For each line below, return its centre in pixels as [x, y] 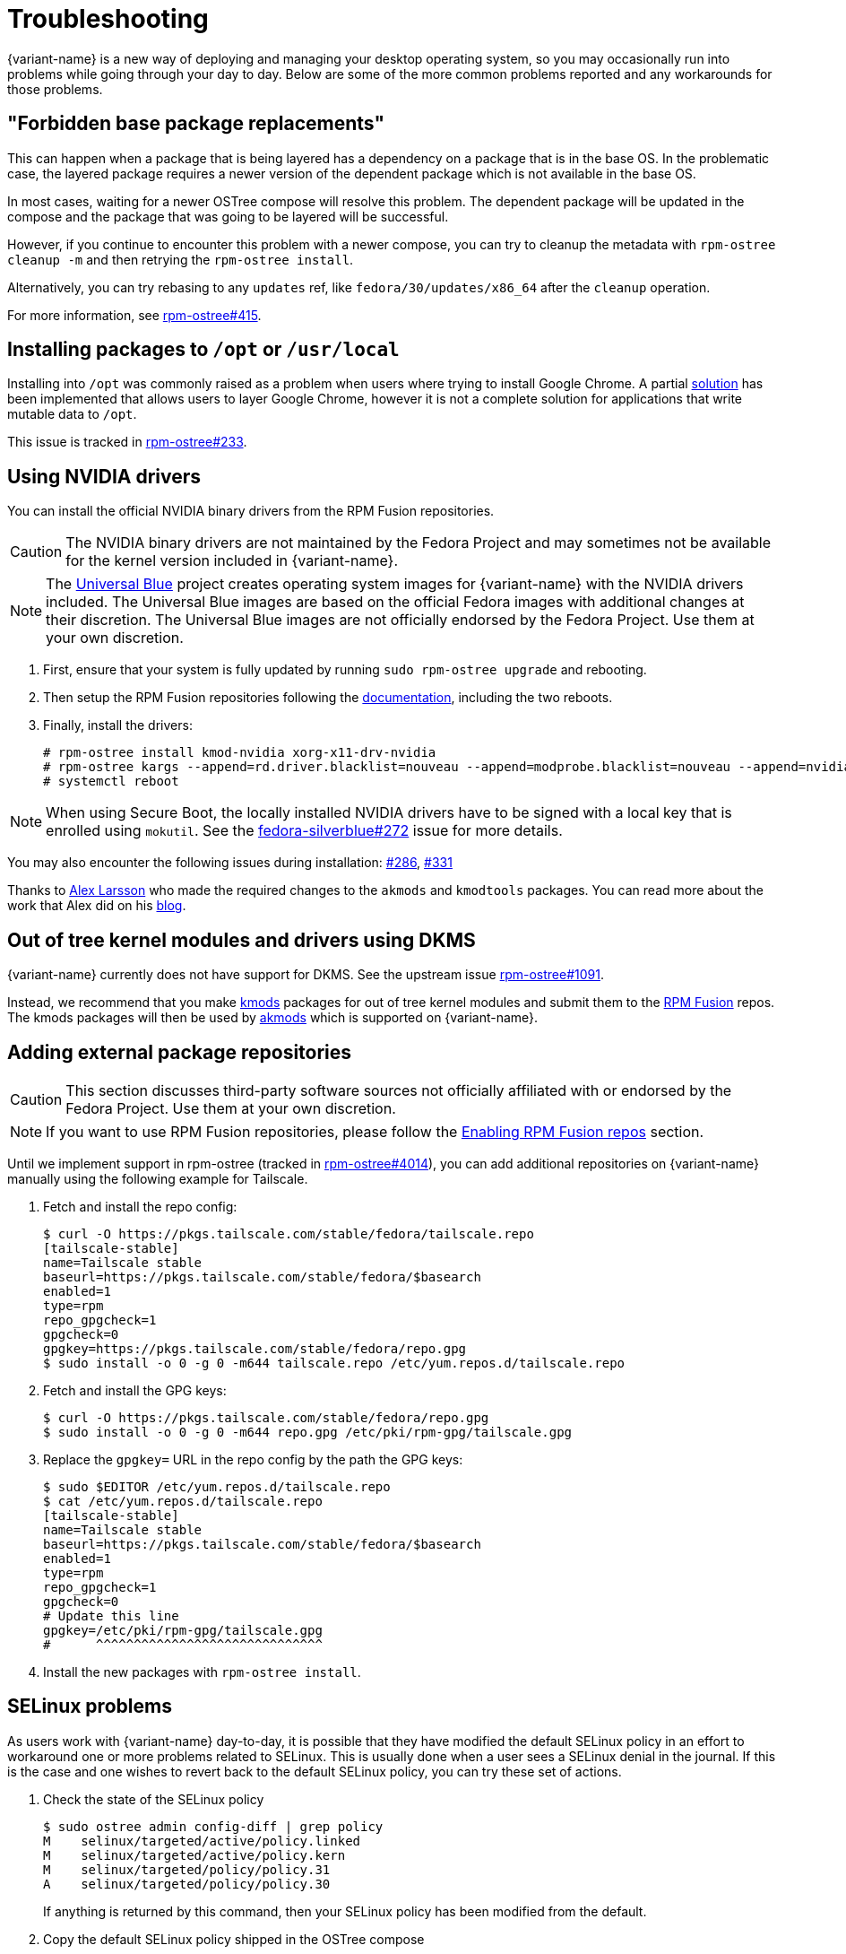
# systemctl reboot [111, 782]
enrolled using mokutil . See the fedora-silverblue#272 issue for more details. [304, 831]
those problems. [55, 89]
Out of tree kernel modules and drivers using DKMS [242, 940]
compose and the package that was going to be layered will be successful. [228, 216]
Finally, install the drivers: [118, 725]
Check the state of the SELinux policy [154, 1799]
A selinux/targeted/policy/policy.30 [187, 1884]
